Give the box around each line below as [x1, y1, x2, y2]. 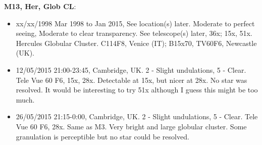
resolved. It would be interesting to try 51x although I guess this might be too [16, 84, 258, 95]
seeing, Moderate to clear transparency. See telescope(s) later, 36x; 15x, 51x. [16, 28, 252, 38]
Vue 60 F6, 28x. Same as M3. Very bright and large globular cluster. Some [16, 121, 247, 131]
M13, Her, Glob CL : [4, 1, 76, 11]
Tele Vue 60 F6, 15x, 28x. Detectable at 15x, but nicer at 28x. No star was [16, 74, 247, 85]
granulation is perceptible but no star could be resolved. [16, 131, 189, 141]
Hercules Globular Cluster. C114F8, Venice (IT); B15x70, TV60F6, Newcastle [16, 37, 257, 48]
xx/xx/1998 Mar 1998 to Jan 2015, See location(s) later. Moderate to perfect [16, 18, 255, 28]
